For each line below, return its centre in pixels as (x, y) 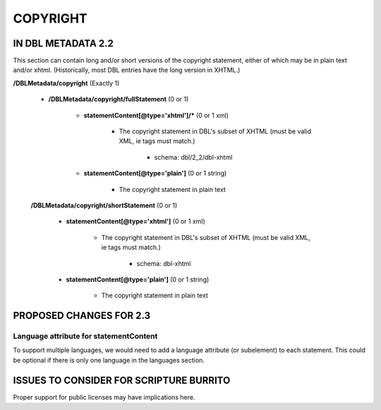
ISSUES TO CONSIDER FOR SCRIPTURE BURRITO (122, 380)
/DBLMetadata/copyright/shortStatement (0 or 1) (104, 205)
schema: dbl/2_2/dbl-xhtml (193, 157)
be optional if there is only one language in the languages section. (109, 360)
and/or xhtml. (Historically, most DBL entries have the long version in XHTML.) (127, 70)
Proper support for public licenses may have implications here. (104, 397)
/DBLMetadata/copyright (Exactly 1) (66, 83)
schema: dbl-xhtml (164, 263)
